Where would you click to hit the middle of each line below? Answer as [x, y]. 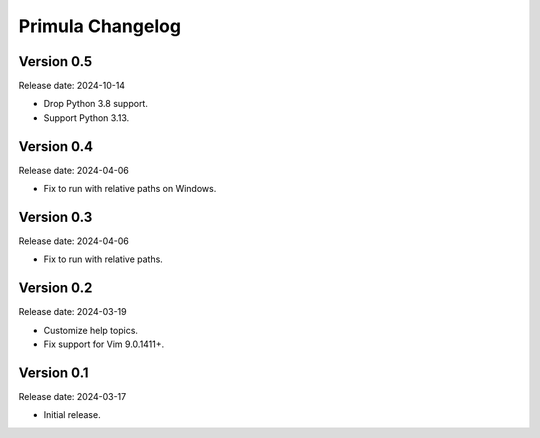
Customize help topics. [91, 330]
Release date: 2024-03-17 [72, 397]
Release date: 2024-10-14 [71, 86]
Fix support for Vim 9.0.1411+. [104, 344]
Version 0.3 [55, 216]
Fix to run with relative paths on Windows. [130, 189]
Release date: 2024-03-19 [72, 312]
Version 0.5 [55, 61]
